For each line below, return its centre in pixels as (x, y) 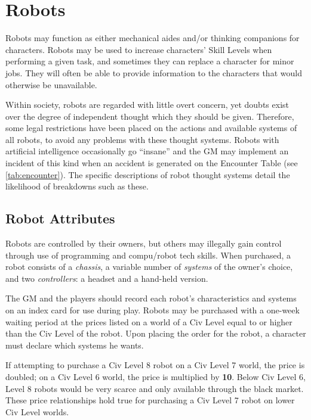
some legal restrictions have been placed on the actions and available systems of (151, 128)
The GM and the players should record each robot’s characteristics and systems (151, 298)
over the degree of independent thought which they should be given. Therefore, (150, 116)
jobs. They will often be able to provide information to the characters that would (154, 72)
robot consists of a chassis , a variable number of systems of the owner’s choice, (149, 267)
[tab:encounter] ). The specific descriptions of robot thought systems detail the (148, 174)
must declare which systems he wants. (75, 345)
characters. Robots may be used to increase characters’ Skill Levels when (139, 49)
